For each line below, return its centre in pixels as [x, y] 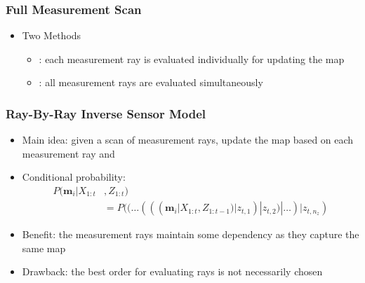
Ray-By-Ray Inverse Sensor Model [106, 113]
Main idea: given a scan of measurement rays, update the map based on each [188, 140]
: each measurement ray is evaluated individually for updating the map [192, 58]
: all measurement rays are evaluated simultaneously [151, 82]
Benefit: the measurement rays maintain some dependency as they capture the [191, 234]
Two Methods [52, 35]
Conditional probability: [74, 177]
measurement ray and [68, 153]
